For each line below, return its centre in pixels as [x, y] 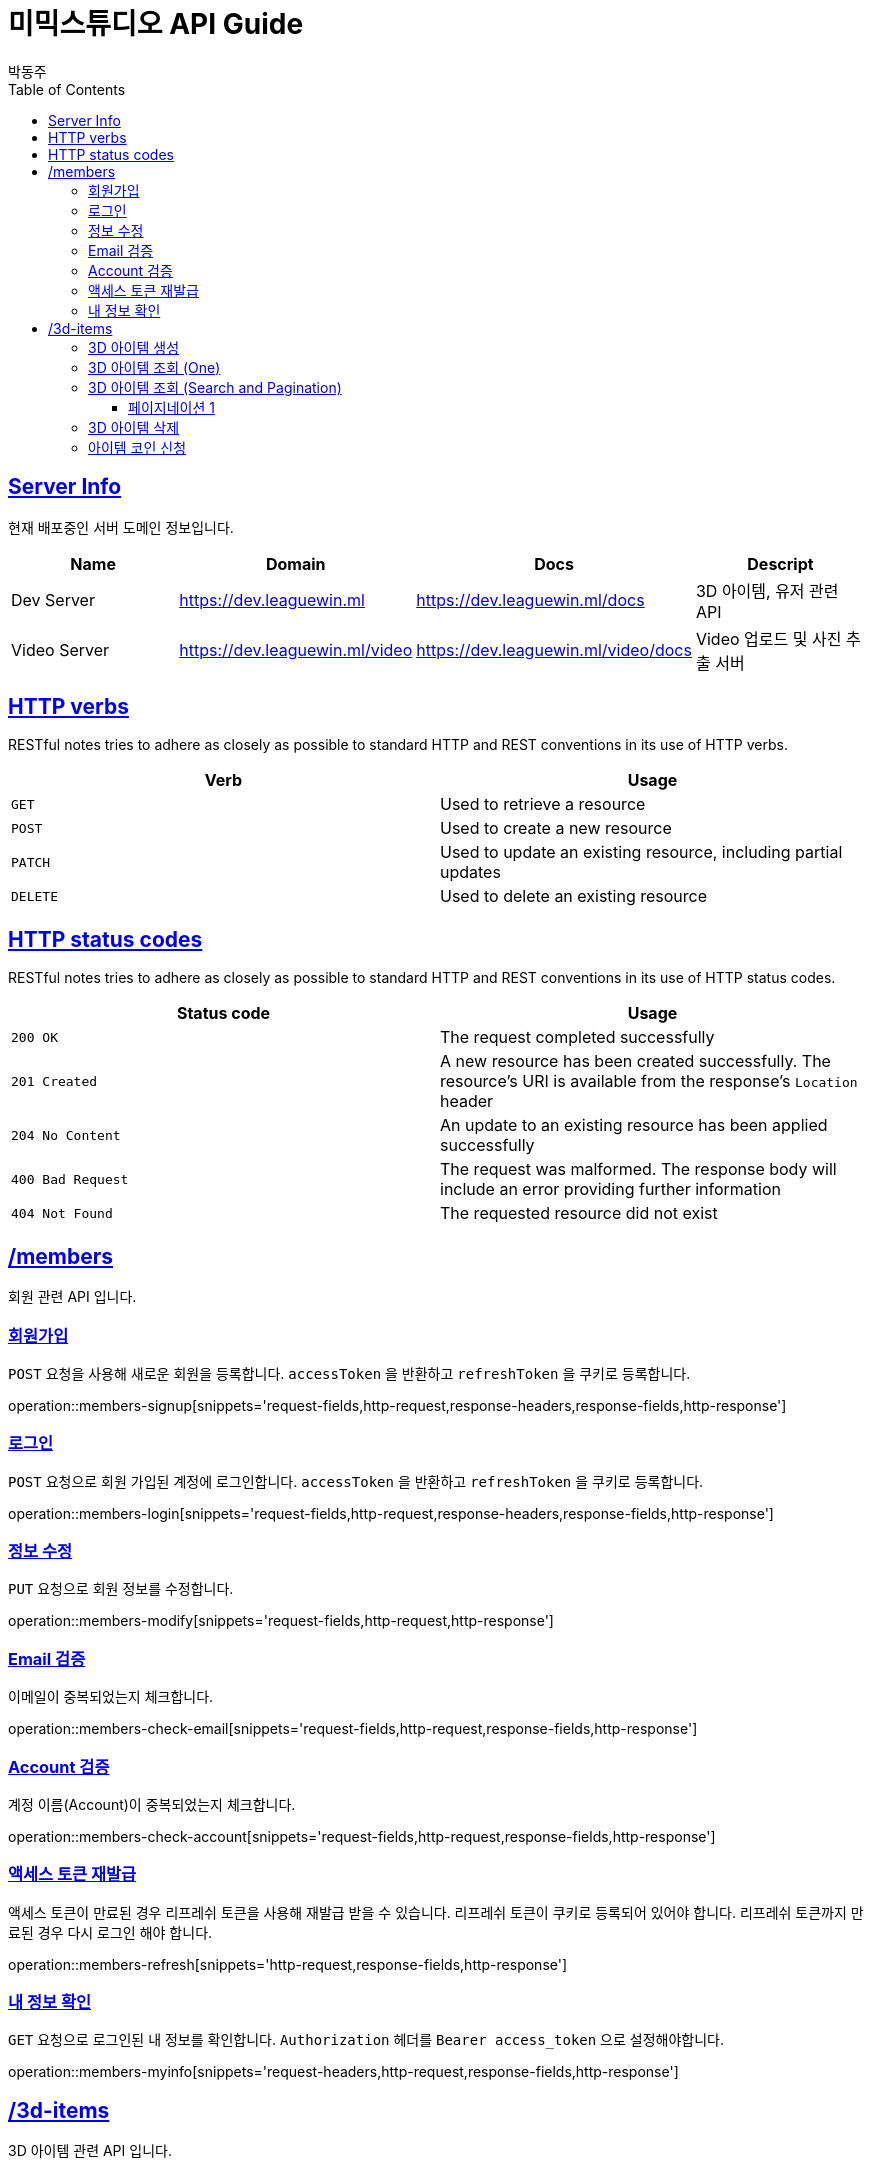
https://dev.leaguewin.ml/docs [530, 599]
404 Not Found [62, 1213]
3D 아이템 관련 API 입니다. [90, 2151]
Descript [780, 563]
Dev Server [53, 599]
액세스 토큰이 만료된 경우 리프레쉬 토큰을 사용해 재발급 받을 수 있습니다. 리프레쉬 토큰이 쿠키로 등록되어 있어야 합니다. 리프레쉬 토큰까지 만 [436, 1912]
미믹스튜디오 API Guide [156, 24]
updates [470, 872]
